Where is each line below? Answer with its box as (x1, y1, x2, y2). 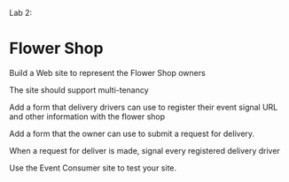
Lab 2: (9, 8, 33, 18)
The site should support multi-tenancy (9, 84, 149, 95)
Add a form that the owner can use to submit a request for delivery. (9, 128, 255, 139)
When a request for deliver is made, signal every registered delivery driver (9, 145, 281, 155)
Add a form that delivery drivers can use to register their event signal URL (9, 102, 278, 112)
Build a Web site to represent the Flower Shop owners (9, 67, 206, 78)
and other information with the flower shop (9, 110, 166, 122)
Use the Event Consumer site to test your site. (9, 163, 177, 173)
